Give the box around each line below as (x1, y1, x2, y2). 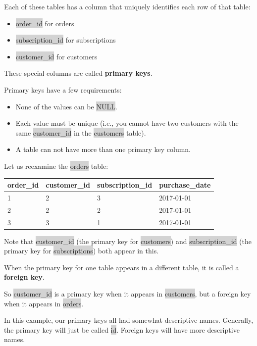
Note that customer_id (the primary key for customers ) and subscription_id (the (4, 236, 252, 246)
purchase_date (159, 180, 211, 190)
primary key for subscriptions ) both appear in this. (4, 246, 159, 256)
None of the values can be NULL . (15, 101, 117, 111)
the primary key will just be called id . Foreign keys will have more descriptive (4, 324, 240, 335)
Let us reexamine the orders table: (4, 160, 108, 171)
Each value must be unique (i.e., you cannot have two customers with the (15, 118, 239, 128)
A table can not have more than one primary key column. (15, 144, 191, 154)
